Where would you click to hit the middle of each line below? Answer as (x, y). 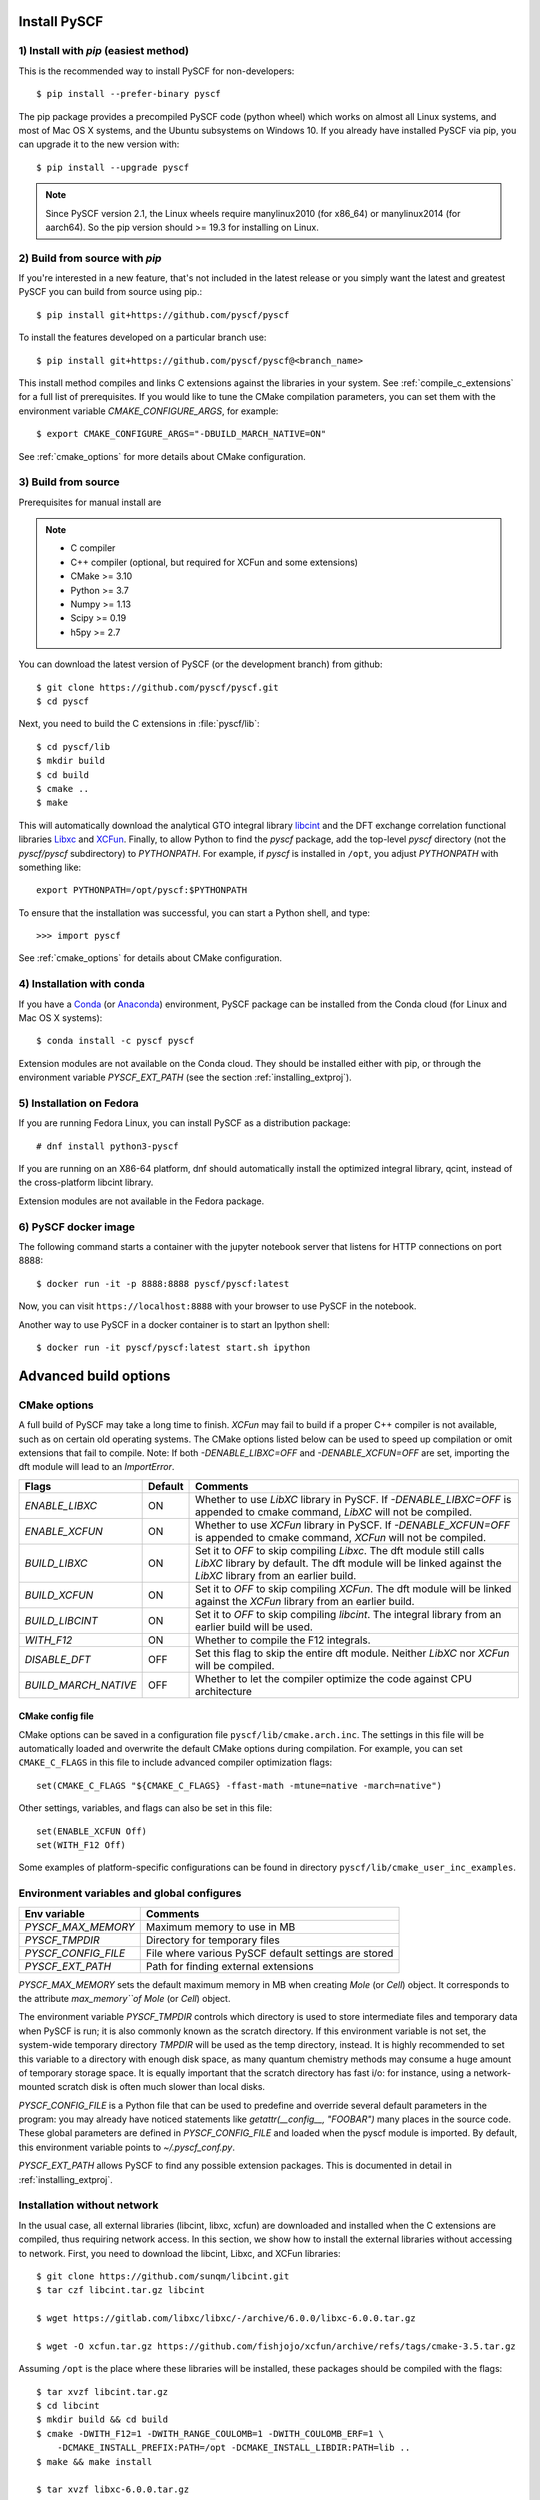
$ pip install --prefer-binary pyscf (129, 94)
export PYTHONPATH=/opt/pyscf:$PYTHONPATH (142, 890)
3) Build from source (69, 482)
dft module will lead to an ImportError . (96, 1467)
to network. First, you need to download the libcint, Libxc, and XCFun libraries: (179, 2253)
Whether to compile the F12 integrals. (283, 1640)
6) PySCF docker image (76, 1227)
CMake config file (56, 1716)
